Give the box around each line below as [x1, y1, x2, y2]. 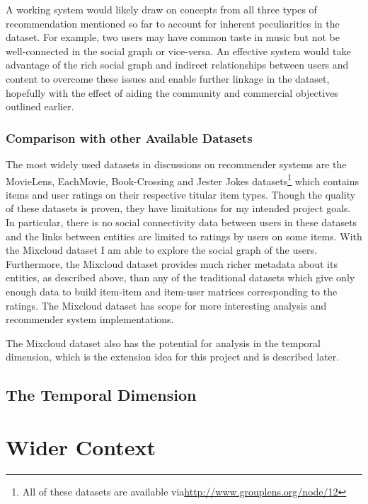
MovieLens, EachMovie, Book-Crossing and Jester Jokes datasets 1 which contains [6, 171, 360, 188]
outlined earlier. [6, 99, 74, 114]
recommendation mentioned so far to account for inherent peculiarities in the [6, 16, 340, 30]
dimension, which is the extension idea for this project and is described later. [6, 349, 340, 364]
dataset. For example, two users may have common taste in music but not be [6, 30, 340, 45]
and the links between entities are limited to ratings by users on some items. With [6, 228, 362, 243]
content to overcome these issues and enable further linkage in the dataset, [6, 71, 330, 86]
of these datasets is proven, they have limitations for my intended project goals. [6, 201, 351, 216]
